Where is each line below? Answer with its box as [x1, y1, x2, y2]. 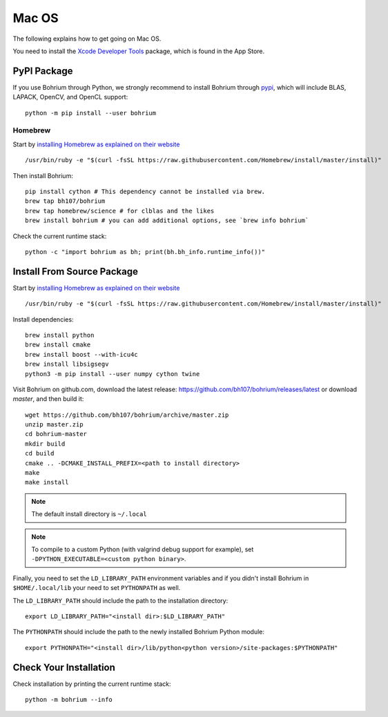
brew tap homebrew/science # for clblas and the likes [25, 207, 215, 215]
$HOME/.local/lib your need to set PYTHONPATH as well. [12, 584, 181, 592]
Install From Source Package [12, 266, 138, 277]
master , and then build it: [12, 395, 84, 403]
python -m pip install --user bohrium [25, 109, 157, 117]
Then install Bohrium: [12, 171, 74, 179]
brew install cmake [25, 341, 91, 348]
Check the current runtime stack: [12, 232, 107, 240]
